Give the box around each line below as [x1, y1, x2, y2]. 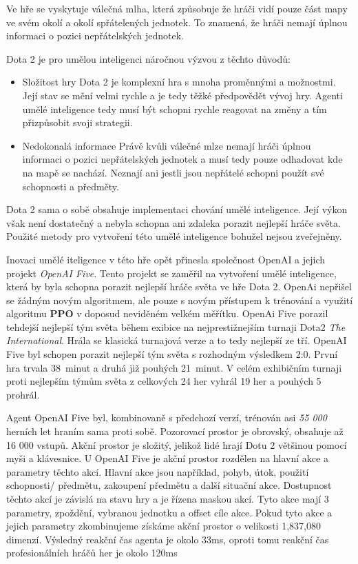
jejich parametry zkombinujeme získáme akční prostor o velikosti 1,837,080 [6, 518, 321, 533]
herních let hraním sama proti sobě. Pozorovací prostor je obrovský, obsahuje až [6, 424, 344, 439]
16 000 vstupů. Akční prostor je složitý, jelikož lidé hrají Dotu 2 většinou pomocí [6, 437, 347, 452]
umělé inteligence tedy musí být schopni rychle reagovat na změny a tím [22, 101, 327, 116]
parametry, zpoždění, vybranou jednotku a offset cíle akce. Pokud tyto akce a [6, 505, 333, 519]
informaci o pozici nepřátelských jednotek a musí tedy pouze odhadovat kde [22, 152, 343, 166]
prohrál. [6, 387, 40, 401]
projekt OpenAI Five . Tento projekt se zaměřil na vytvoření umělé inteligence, [6, 265, 337, 280]
